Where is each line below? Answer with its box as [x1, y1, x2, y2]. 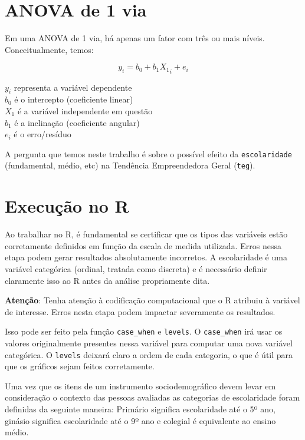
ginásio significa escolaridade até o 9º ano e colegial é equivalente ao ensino [5, 414, 276, 426]
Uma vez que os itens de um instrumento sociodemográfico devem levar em [5, 379, 276, 392]
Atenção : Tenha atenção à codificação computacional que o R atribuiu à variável [5, 294, 300, 306]
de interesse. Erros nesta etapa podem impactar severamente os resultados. [5, 305, 276, 317]
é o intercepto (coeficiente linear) [14, 93, 133, 105]
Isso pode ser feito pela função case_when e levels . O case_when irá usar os [5, 325, 283, 338]
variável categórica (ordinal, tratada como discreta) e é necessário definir [5, 262, 267, 274]
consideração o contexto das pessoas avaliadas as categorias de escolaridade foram [5, 391, 300, 403]
